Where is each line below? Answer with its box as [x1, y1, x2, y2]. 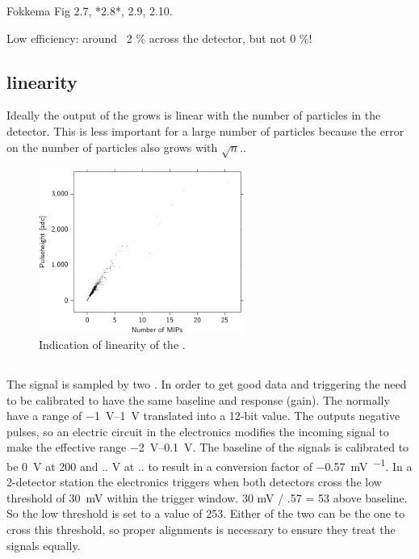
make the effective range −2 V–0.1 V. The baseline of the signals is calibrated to [6, 439, 409, 456]
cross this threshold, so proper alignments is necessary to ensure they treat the [6, 521, 396, 538]
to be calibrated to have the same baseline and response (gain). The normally [6, 391, 390, 408]
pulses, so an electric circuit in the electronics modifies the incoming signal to [6, 422, 389, 439]
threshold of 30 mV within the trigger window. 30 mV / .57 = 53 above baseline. [6, 489, 408, 506]
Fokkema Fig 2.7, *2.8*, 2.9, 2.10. [6, 2, 173, 19]
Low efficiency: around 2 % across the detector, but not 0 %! [6, 29, 312, 46]
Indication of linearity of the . [39, 336, 186, 353]
